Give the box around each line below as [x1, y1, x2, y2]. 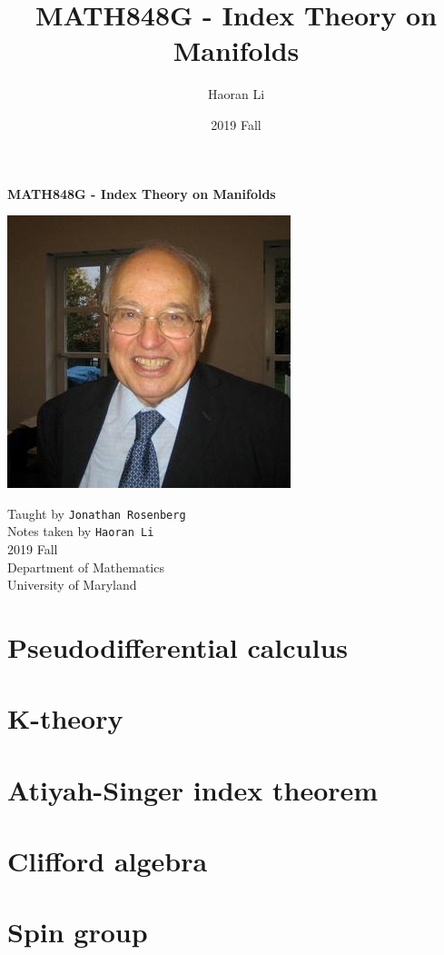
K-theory [7, 700, 123, 737]
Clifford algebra [7, 842, 208, 880]
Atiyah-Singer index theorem [7, 771, 379, 808]
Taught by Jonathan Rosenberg [7, 503, 186, 522]
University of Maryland [7, 575, 137, 594]
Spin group [7, 913, 148, 950]
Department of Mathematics [7, 557, 164, 576]
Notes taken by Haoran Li [7, 522, 154, 541]
